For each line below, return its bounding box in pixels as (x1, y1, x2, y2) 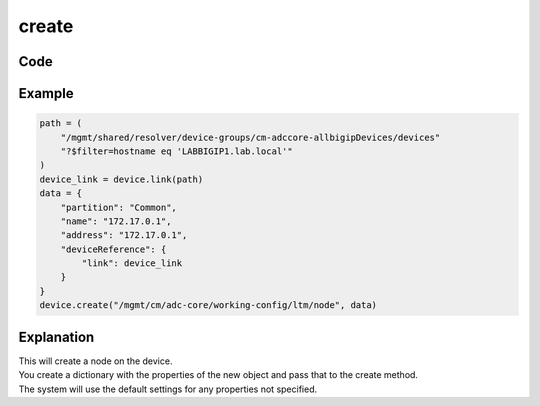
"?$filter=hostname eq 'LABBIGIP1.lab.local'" (60, 145, 294, 157)
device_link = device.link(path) (39, 173, 204, 185)
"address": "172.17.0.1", (60, 230, 188, 241)
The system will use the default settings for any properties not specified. (18, 383, 318, 395)
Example (18, 85, 74, 102)
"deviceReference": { (60, 243, 167, 255)
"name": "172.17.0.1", (60, 215, 172, 227)
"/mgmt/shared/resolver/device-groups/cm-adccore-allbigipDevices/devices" (60, 131, 441, 143)
